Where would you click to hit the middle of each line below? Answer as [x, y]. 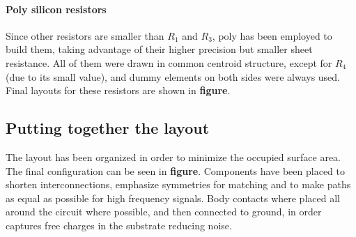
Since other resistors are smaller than [85, 35]
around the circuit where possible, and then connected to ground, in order [164, 212]
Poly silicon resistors [56, 9]
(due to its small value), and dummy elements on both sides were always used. [173, 76]
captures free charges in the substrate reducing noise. [119, 225]
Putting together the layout [108, 128]
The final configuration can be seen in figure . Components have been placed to [175, 170]
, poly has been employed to [272, 35]
